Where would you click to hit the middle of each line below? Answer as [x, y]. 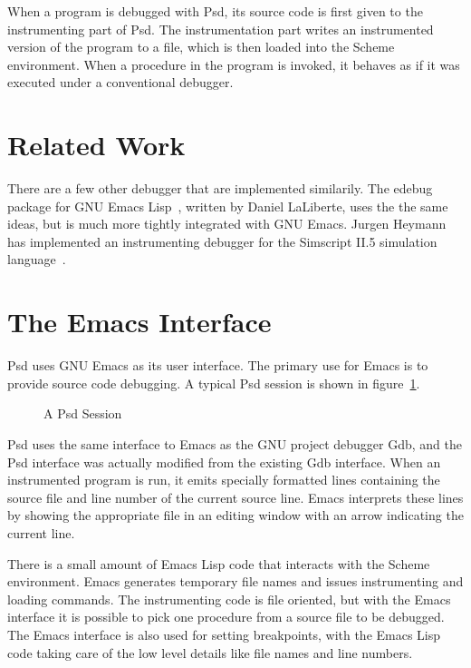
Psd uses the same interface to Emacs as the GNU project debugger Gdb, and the [235, 443]
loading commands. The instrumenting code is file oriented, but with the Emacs [229, 599]
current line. [41, 532]
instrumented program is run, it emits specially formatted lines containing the [224, 480]
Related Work [96, 145]
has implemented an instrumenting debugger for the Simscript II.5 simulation [222, 241]
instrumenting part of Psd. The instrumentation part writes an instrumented [221, 29]
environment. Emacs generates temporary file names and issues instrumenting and [235, 581]
